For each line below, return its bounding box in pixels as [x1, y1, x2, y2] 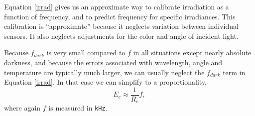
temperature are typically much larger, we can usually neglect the [4, 67, 205, 77]
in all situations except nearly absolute [133, 47, 252, 58]
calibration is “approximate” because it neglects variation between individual [4, 21, 239, 31]
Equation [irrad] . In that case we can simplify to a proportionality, [4, 77, 207, 87]
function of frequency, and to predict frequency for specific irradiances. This [4, 11, 236, 21]
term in [223, 67, 246, 77]
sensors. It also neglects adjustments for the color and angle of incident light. [4, 30, 239, 41]
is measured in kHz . [48, 103, 108, 113]
